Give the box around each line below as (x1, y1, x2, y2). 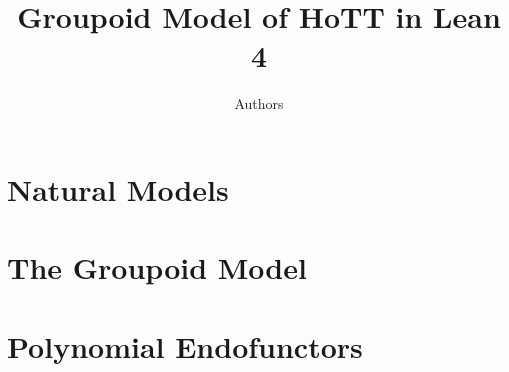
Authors (234, 93, 284, 114)
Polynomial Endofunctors (7, 325, 363, 366)
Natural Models (7, 168, 229, 209)
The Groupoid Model (7, 247, 307, 288)
